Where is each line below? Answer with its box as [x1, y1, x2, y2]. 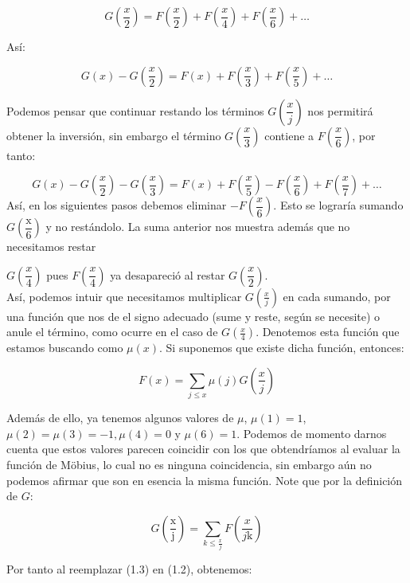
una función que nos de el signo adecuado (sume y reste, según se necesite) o [6, 307, 381, 324]
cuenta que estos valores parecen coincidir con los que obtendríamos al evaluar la [6, 440, 400, 457]
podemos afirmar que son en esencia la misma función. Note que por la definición [6, 471, 403, 488]
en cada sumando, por [283, 288, 391, 304]
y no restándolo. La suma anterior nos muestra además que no [45, 218, 350, 235]
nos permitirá [307, 102, 373, 119]
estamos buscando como [6, 339, 123, 356]
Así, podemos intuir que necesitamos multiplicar [6, 288, 242, 304]
